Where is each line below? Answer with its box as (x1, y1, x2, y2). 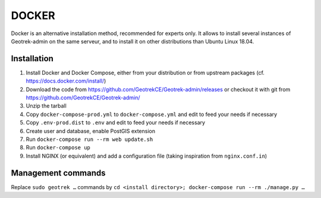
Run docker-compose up (26, 144, 90, 151)
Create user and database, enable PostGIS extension (26, 127, 156, 134)
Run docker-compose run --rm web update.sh (26, 136, 153, 143)
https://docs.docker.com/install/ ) (26, 77, 106, 84)
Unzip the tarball (26, 102, 67, 109)
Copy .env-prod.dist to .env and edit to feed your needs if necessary (26, 119, 205, 126)
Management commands (11, 168, 106, 178)
